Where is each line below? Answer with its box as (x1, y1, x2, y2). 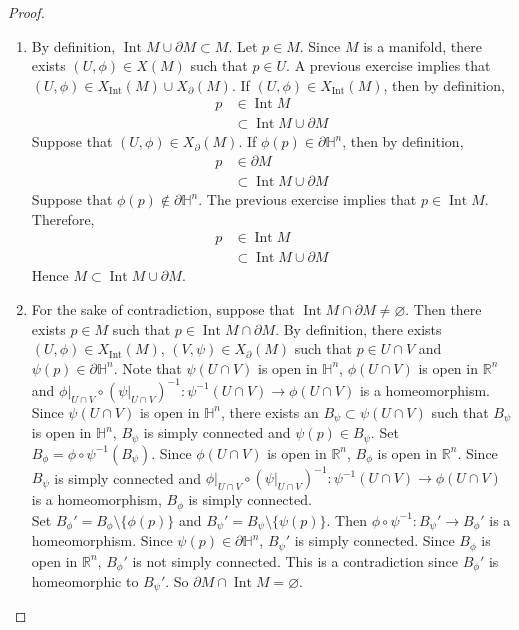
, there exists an (220, 401, 319, 422)
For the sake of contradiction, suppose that (31, 298, 295, 319)
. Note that (113, 357, 182, 378)
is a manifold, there (363, 35, 482, 56)
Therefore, (31, 208, 95, 229)
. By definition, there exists (275, 318, 442, 339)
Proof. (8, 2, 45, 22)
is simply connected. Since (294, 530, 455, 551)
